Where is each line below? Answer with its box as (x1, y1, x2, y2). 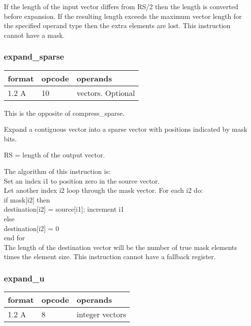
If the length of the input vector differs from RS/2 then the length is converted (4, 1, 238, 11)
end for (4, 233, 25, 243)
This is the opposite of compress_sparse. (4, 108, 125, 118)
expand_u (4, 272, 45, 284)
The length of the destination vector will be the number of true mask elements (4, 242, 237, 252)
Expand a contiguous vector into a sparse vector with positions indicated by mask (4, 124, 248, 134)
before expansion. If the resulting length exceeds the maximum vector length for (4, 11, 242, 21)
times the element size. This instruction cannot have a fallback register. (4, 251, 216, 262)
